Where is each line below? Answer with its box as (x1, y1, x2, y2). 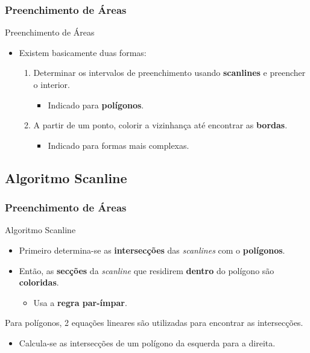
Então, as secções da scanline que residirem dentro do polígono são (19, 264, 274, 276)
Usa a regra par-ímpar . (33, 296, 127, 308)
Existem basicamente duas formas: (19, 46, 147, 58)
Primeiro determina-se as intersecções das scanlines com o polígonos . (19, 243, 285, 256)
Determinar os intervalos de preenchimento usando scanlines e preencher (33, 66, 306, 79)
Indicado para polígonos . (48, 98, 144, 111)
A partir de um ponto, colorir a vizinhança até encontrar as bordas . (33, 119, 288, 131)
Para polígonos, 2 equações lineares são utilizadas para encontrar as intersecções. (5, 316, 303, 329)
